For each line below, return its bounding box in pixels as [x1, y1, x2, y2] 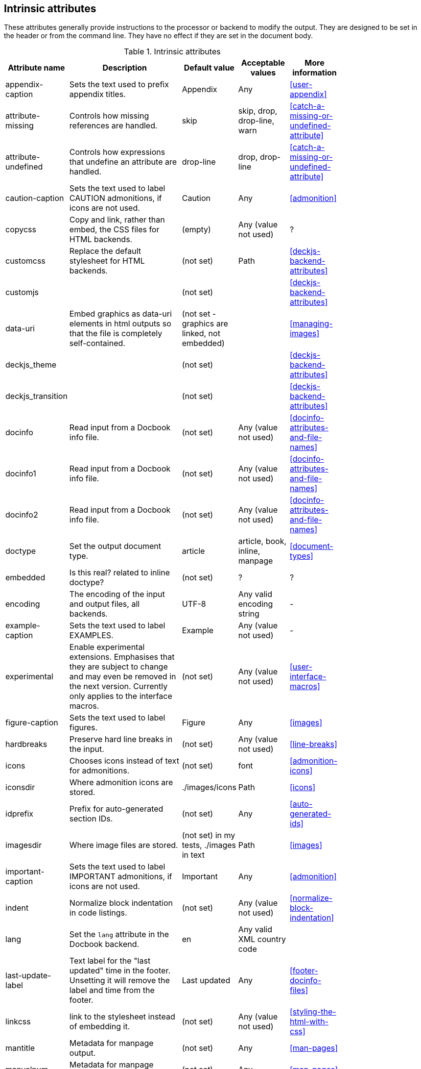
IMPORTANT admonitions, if [69, 871, 172, 882]
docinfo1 [5, 469, 36, 479]
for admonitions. [69, 766, 130, 776]
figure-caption [5, 718, 58, 728]
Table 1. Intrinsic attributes [124, 47, 221, 57]
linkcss [5, 1017, 31, 1027]
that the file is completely [69, 328, 163, 339]
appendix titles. [69, 89, 126, 99]
